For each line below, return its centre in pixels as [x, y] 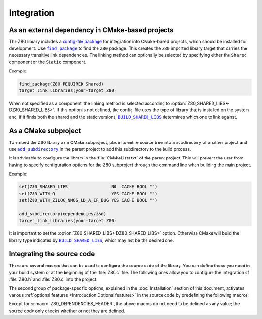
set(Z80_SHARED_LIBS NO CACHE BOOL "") [88, 187]
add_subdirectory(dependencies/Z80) [63, 214]
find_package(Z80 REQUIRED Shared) [61, 84]
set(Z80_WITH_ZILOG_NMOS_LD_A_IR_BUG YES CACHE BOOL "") [88, 200]
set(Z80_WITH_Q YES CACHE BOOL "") [88, 194]
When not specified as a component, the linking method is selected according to [90, 103]
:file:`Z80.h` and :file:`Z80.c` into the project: [53, 279]
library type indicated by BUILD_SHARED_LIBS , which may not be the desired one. [91, 240]
